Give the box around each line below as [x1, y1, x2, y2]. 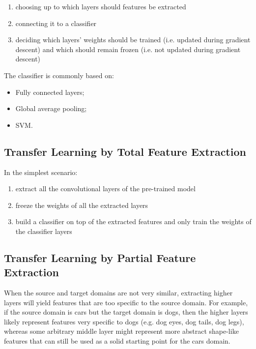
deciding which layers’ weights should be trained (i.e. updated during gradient [15, 34, 251, 45]
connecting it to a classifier [15, 18, 97, 28]
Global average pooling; [15, 103, 87, 114]
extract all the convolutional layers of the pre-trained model [15, 183, 196, 194]
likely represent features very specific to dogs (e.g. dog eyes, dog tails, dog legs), [4, 316, 244, 326]
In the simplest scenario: [4, 167, 78, 177]
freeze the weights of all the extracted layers [15, 200, 148, 210]
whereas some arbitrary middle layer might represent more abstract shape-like [4, 326, 239, 336]
